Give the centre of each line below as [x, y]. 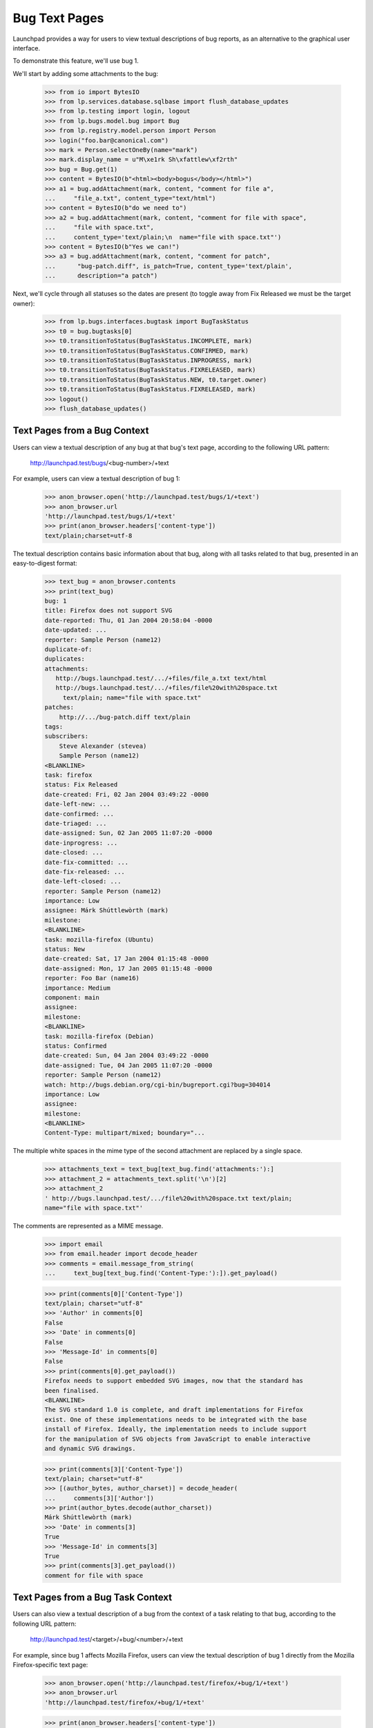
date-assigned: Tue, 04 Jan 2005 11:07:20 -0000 [128, 1065]
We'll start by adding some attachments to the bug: [86, 73]
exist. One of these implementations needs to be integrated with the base [176, 1419]
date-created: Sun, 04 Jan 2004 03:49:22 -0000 [126, 1055]
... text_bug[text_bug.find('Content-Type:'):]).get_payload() [161, 1273]
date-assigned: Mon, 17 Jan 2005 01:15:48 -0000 [128, 968]
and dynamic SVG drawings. [90, 1448]
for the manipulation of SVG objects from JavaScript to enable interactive [178, 1439]
